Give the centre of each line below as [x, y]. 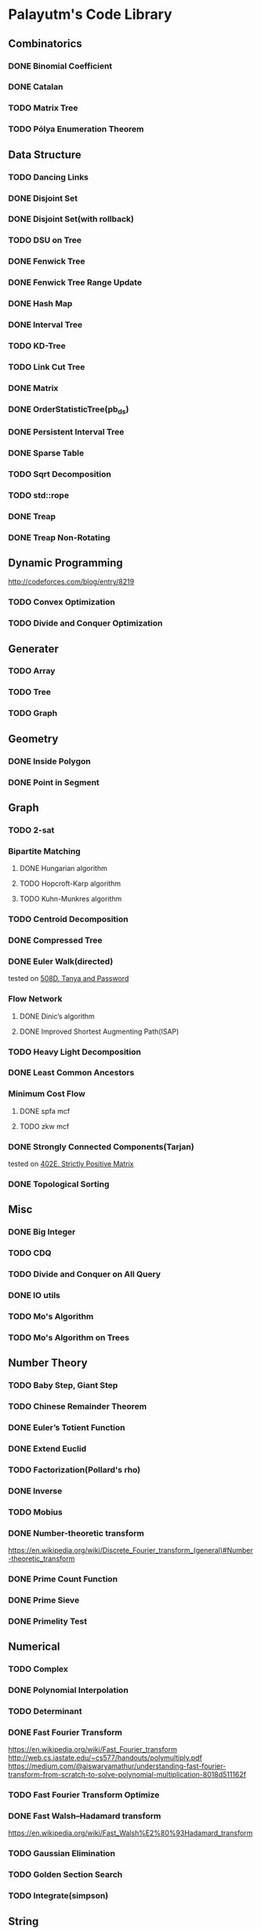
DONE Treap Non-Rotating [59, 537]
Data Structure [45, 155]
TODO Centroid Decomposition [68, 920]
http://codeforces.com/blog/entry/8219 [71, 582]
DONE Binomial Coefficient [60, 66]
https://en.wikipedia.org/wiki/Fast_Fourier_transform [93, 1750]
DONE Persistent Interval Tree [66, 432]
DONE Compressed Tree [56, 940]
